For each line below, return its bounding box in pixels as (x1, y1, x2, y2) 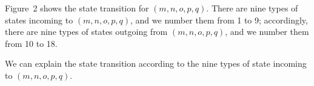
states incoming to (5, 13, 73, 26)
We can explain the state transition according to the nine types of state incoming (5, 57, 307, 70)
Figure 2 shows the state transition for (5, 2, 149, 14)
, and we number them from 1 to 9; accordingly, (130, 13, 308, 26)
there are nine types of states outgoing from (5, 25, 168, 38)
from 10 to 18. (5, 37, 58, 49)
